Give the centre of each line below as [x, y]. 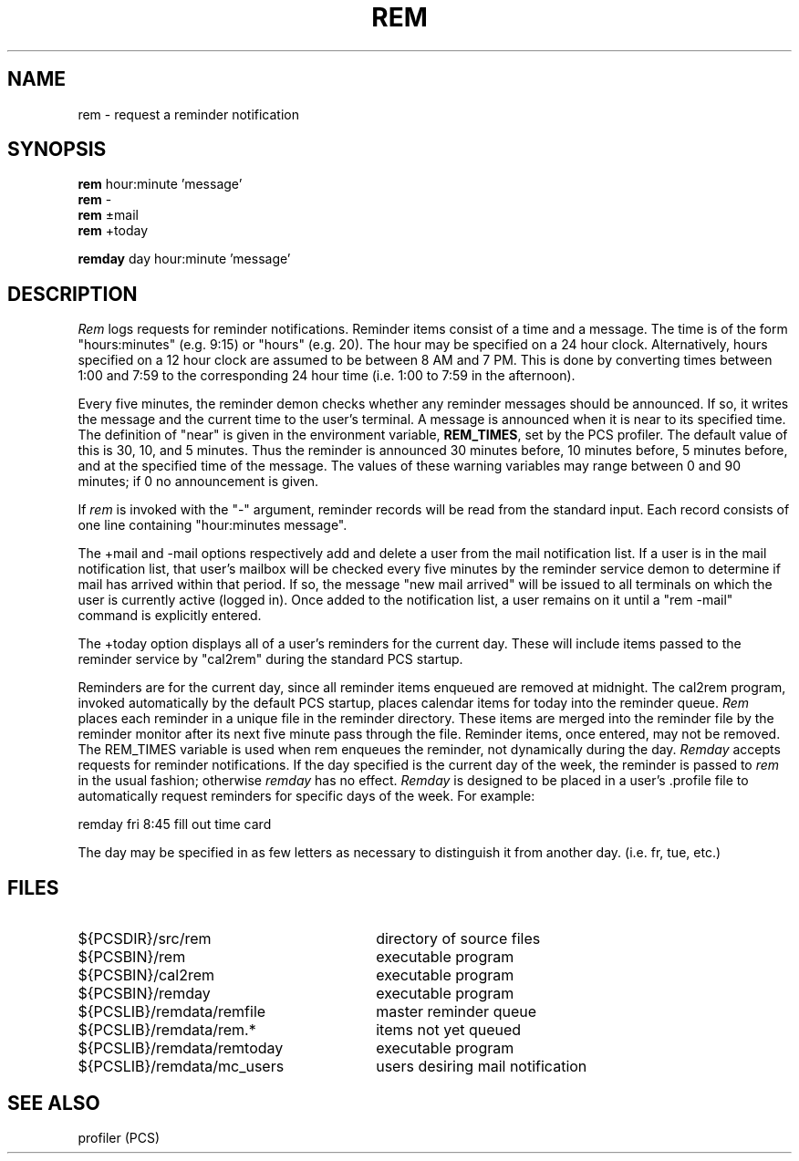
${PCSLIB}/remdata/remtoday [181, 1048]
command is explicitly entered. [170, 616]
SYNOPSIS [57, 150]
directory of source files [458, 939]
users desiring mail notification [482, 1067]
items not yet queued [449, 1030]
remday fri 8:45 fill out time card [175, 824]
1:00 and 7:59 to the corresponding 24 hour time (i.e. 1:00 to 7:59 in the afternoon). [327, 376]
